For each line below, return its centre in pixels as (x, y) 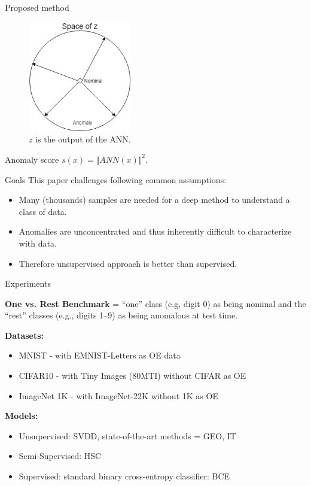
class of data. (43, 211)
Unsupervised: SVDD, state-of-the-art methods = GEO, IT (127, 435)
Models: (22, 416)
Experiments (28, 283)
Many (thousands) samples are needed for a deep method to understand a (154, 200)
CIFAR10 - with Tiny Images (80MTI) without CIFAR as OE (132, 376)
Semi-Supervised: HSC (60, 456)
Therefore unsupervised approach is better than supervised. (128, 263)
